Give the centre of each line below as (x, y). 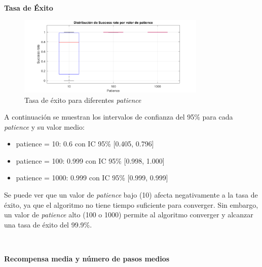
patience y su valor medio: (44, 126)
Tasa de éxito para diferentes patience (83, 100)
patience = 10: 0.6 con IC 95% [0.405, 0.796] (85, 144)
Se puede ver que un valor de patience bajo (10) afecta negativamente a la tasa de (131, 195)
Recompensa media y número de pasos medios (87, 259)
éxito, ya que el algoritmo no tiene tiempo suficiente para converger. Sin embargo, (131, 204)
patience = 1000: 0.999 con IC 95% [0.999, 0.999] (92, 178)
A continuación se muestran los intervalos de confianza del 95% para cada (119, 117)
